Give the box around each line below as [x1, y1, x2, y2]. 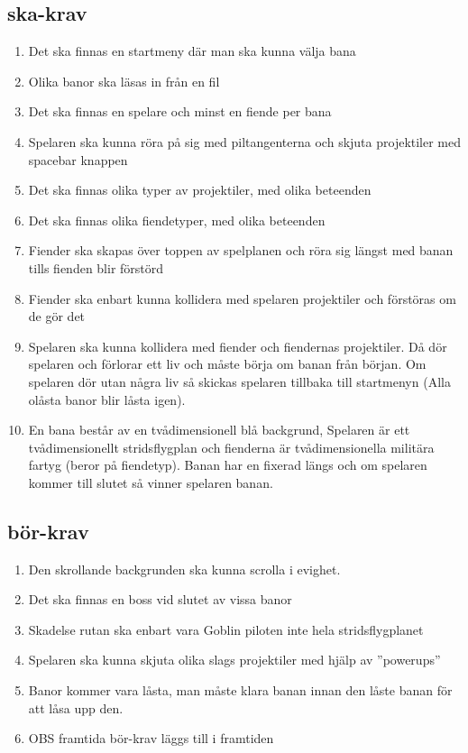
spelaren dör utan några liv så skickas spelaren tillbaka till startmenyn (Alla [28, 372, 451, 390]
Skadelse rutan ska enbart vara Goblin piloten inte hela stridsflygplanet [28, 620, 424, 638]
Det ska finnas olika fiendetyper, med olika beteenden [28, 210, 326, 229]
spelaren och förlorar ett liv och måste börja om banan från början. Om [28, 354, 427, 373]
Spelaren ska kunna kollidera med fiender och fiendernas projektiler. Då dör [28, 336, 447, 355]
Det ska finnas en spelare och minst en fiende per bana [28, 102, 332, 121]
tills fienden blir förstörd [28, 258, 164, 277]
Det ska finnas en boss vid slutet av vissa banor [28, 590, 292, 609]
